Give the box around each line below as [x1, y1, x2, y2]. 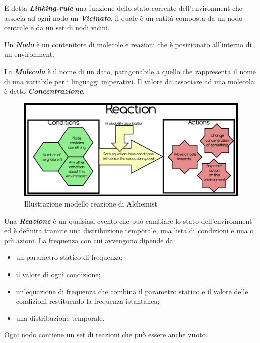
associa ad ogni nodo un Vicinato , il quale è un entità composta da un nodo [4, 12, 243, 23]
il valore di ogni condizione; [16, 269, 101, 280]
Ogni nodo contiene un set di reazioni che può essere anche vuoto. [4, 329, 208, 340]
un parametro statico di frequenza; [16, 252, 123, 262]
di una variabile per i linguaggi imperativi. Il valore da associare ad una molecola [4, 76, 254, 86]
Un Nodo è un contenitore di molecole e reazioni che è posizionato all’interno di [4, 39, 252, 49]
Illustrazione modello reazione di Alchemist [24, 198, 157, 209]
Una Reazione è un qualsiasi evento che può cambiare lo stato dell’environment [4, 215, 252, 226]
